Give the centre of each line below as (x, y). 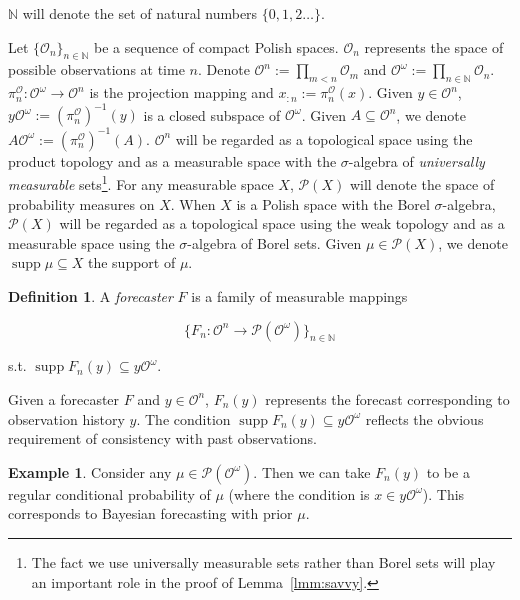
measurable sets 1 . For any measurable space (141, 183)
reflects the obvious (424, 418)
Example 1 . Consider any (90, 471)
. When (193, 203)
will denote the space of (422, 184)
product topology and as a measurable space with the (172, 160)
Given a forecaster (64, 398)
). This (443, 493)
